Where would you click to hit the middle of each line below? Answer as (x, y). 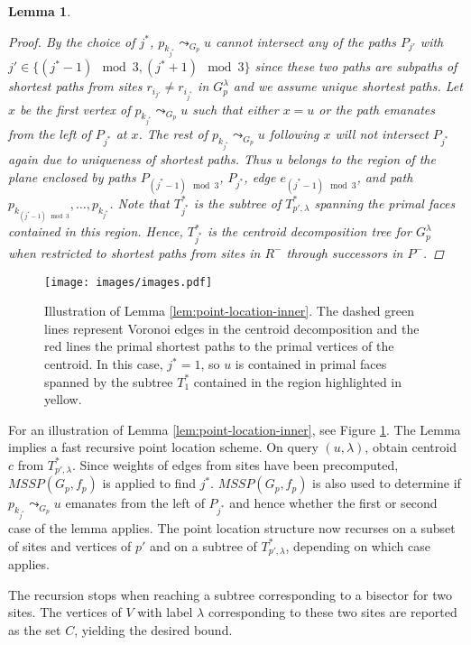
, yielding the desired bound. (153, 629)
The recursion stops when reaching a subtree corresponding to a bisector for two (230, 594)
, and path (385, 176)
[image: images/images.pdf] (129, 282)
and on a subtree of (203, 545)
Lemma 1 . (40, 11)
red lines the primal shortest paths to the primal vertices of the (219, 346)
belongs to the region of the (361, 159)
